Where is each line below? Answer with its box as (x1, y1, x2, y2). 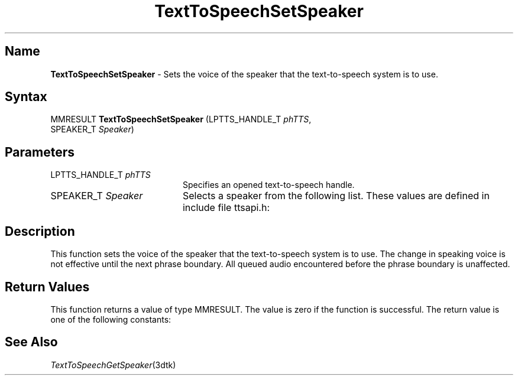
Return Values (5, 279, 90, 294)
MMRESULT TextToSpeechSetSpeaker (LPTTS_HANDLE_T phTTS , (50, 114, 312, 125)
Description (5, 223, 75, 239)
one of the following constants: (50, 314, 171, 324)
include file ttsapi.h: (182, 202, 270, 214)
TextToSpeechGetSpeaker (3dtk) (50, 359, 176, 370)
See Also (5, 334, 58, 350)
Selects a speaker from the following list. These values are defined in (182, 190, 490, 202)
